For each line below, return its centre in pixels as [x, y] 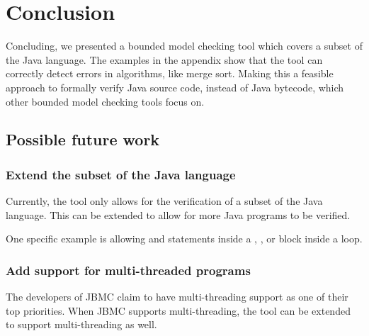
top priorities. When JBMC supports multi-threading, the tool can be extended [178, 310]
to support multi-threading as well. [81, 324]
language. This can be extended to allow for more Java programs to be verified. [178, 214]
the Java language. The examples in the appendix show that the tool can [164, 59]
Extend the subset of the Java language [121, 174]
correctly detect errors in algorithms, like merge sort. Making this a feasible [170, 73]
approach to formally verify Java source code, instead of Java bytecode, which [175, 87]
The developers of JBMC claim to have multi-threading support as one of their [177, 297]
